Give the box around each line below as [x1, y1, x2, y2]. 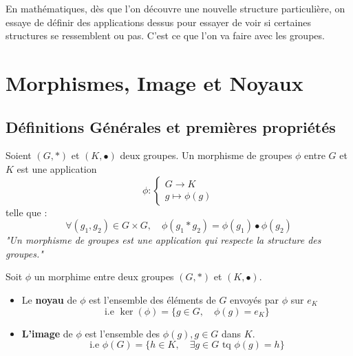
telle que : [6, 205, 47, 219]
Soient [6, 148, 32, 163]
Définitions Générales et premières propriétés [6, 116, 336, 137]
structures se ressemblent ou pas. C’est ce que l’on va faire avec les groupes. [6, 28, 325, 43]
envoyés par [230, 292, 279, 306]
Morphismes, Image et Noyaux [6, 68, 303, 96]
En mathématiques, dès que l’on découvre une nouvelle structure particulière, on [6, 1, 345, 15]
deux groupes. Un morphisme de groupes [120, 148, 292, 163]
